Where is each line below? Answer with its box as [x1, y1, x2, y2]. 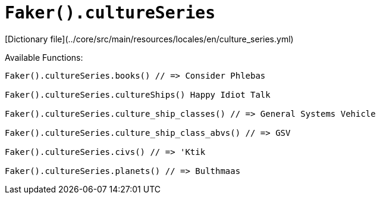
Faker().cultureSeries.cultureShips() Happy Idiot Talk [5, 89, 271, 99]
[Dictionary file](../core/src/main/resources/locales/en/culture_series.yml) [5, 33, 294, 44]
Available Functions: [5, 52, 83, 63]
